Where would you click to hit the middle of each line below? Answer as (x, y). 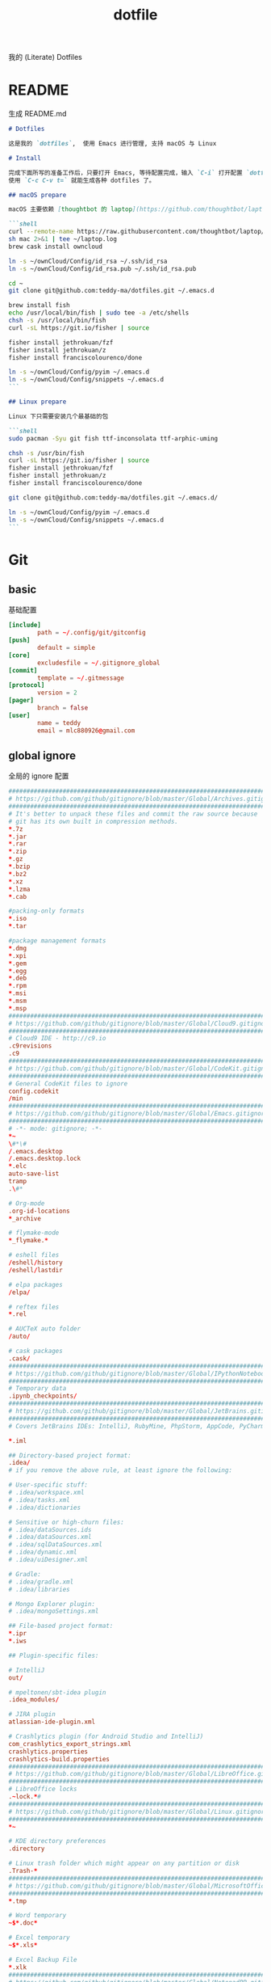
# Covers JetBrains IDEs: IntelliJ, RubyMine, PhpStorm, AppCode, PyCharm (137, 1426)
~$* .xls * (23, 1946)
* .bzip (19, 867)
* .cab (17, 896)
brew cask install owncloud (56, 247)
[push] (19, 640)
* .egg (17, 971)
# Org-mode (27, 1203)
